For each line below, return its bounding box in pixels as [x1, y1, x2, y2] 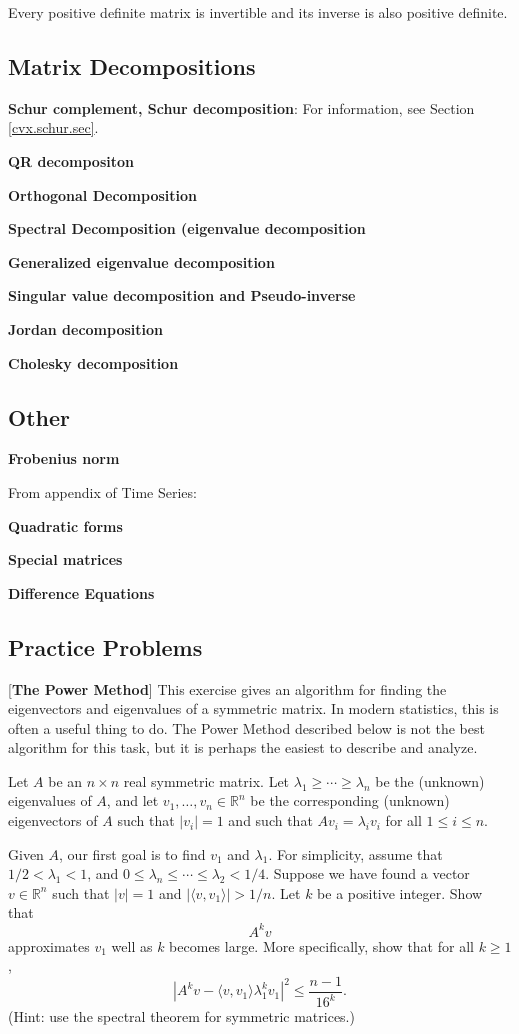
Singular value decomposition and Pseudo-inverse [8, 285, 356, 306]
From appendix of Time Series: [8, 481, 197, 502]
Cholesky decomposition [8, 352, 179, 373]
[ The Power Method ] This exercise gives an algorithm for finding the [8, 678, 447, 699]
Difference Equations [8, 582, 155, 603]
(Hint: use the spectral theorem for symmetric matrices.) [8, 1006, 355, 1027]
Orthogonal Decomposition [8, 184, 198, 205]
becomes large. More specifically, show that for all [169, 935, 474, 956]
